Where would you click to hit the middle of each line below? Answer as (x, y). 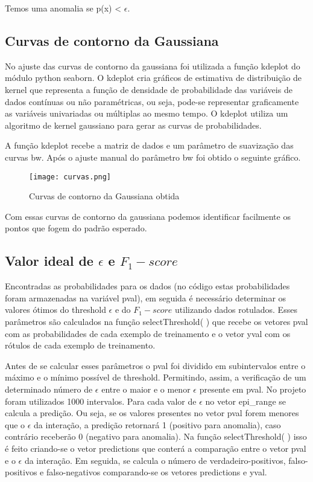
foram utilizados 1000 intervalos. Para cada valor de (101, 401)
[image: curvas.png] (70, 177)
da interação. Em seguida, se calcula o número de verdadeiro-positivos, (155, 460)
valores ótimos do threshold (55, 310)
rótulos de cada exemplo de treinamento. (80, 345)
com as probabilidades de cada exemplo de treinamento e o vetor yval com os (148, 333)
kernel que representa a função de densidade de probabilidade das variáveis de (149, 89)
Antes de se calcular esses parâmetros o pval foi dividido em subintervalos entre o (155, 365)
